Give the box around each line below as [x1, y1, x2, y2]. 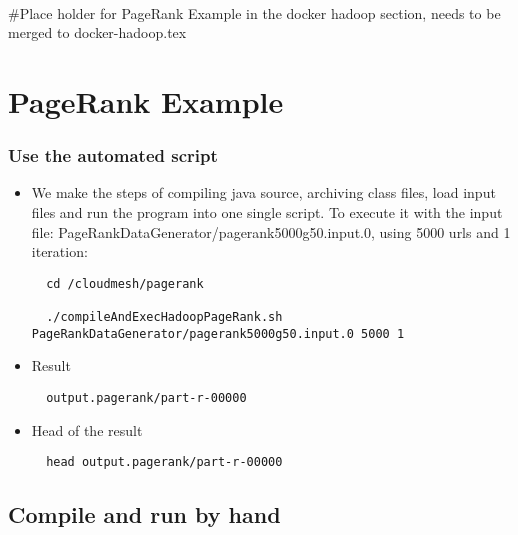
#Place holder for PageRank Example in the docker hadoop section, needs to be [8, 2, 501, 23]
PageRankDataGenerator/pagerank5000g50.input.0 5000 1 [31, 326, 405, 341]
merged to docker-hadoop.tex [8, 22, 187, 43]
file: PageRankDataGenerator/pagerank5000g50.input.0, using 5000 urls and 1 [31, 221, 511, 242]
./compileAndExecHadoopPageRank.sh [46, 310, 283, 325]
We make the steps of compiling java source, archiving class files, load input [31, 182, 496, 203]
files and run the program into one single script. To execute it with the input [31, 201, 503, 222]
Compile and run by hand [8, 499, 281, 530]
